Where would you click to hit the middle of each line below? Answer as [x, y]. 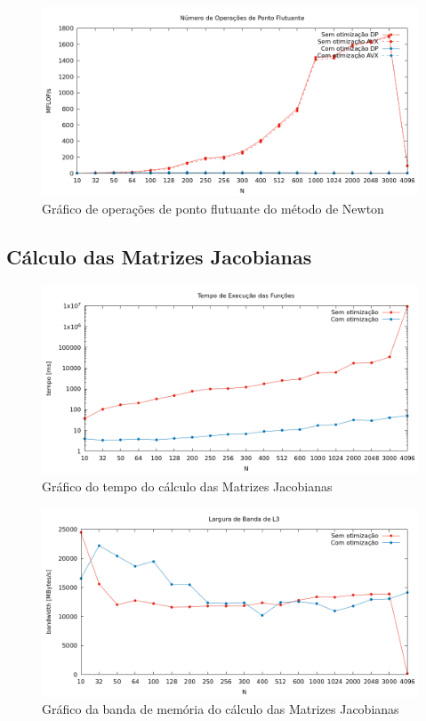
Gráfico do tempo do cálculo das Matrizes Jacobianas [187, 486]
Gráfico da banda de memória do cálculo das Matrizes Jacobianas [221, 709]
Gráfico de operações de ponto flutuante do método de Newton [213, 208]
